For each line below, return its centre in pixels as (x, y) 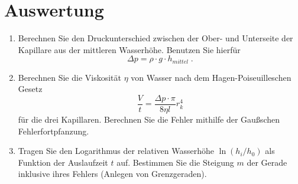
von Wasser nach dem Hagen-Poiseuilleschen (211, 77)
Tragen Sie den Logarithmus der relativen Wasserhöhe (116, 151)
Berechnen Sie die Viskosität (69, 77)
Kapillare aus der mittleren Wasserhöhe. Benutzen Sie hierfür (129, 49)
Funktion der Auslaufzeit (63, 162)
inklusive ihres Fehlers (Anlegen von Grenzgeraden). (112, 174)
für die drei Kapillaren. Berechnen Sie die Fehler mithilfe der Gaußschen (149, 119)
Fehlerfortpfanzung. (54, 131)
